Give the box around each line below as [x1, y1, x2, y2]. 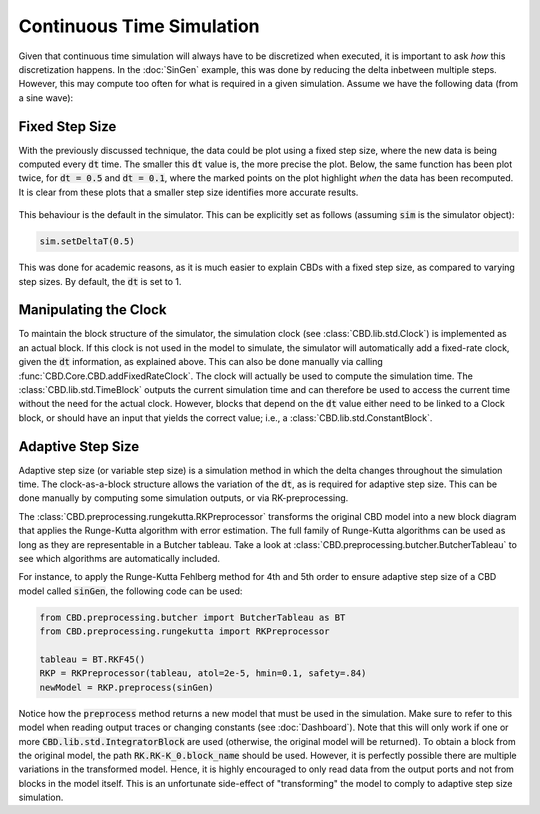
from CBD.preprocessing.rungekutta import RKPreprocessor [39, 626, 330, 637]
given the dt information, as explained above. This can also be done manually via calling [18, 356, 384, 368]
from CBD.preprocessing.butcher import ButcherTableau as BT [39, 611, 346, 623]
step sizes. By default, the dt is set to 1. [18, 275, 182, 287]
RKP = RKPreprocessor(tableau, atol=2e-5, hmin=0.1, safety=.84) [39, 668, 367, 679]
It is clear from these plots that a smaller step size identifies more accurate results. [18, 186, 359, 198]
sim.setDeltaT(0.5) [39, 236, 135, 247]
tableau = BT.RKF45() [39, 653, 146, 665]
